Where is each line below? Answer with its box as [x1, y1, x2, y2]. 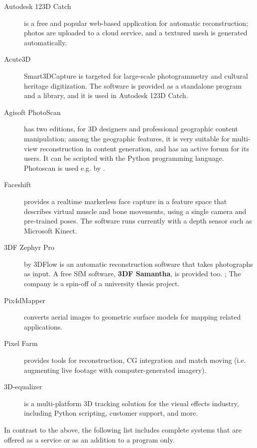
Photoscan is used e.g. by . [24, 162, 105, 173]
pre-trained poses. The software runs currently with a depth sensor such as [24, 216, 252, 226]
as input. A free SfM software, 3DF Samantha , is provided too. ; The [24, 268, 241, 279]
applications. [24, 321, 63, 332]
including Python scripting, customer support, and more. [24, 408, 198, 418]
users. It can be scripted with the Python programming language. [24, 153, 224, 163]
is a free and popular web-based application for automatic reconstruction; [24, 17, 249, 28]
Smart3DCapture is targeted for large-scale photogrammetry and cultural [24, 70, 248, 81]
